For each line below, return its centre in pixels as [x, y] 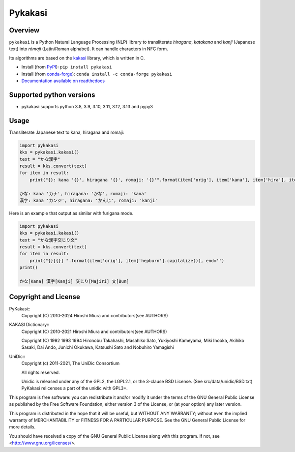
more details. [22, 427]
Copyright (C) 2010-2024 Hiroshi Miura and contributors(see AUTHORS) [95, 315]
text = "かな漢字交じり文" [48, 240]
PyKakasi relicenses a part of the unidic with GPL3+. [74, 388]
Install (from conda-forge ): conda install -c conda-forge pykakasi [97, 74]
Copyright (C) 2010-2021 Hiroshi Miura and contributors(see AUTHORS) [94, 331]
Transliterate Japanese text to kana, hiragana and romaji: [67, 132]
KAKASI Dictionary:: [29, 325]
